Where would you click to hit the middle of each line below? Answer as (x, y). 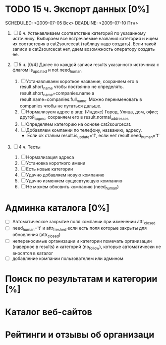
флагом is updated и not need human (47, 70)
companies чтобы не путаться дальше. (60, 106)
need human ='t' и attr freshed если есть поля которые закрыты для (80, 229)
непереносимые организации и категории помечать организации (82, 241)
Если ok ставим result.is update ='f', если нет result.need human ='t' (93, 136)
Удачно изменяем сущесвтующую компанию (74, 180)
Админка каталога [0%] (57, 208)
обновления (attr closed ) (36, 235)
